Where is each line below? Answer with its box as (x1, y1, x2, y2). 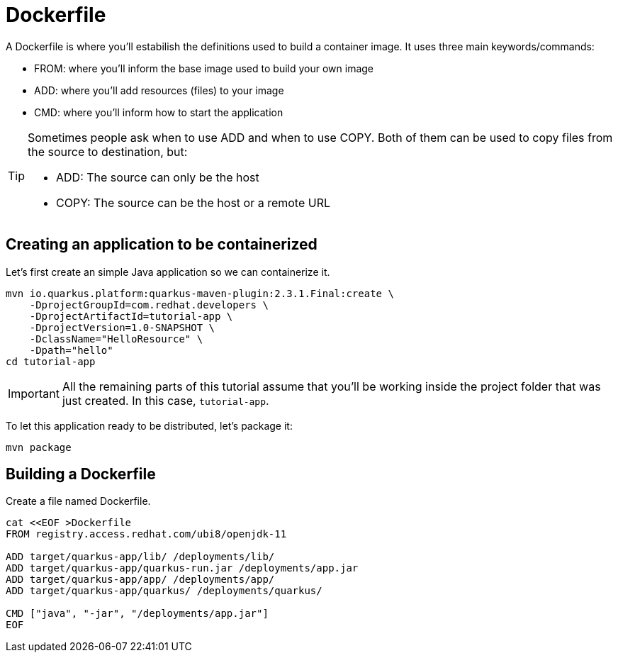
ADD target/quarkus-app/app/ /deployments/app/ (6, 574, 275, 586)
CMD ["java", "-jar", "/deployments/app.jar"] (6, 608, 269, 620)
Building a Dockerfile (6, 465, 156, 484)
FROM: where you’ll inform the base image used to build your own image (34, 62, 374, 74)
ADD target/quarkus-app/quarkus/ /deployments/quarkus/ (6, 585, 322, 597)
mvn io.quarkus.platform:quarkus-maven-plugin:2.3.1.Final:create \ (6, 287, 394, 299)
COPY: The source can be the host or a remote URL (56, 195, 331, 210)
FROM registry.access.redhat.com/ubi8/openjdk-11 (6, 528, 287, 540)
